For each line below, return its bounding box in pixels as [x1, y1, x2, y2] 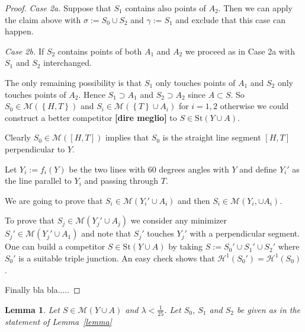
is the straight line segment [162, 131, 261, 143]
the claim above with [5, 13, 81, 25]
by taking [168, 240, 203, 253]
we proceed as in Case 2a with [185, 44, 296, 57]
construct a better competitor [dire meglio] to [5, 111, 177, 123]
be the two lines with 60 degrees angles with [69, 162, 229, 175]
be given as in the [237, 303, 300, 315]
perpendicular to [5, 142, 65, 155]
